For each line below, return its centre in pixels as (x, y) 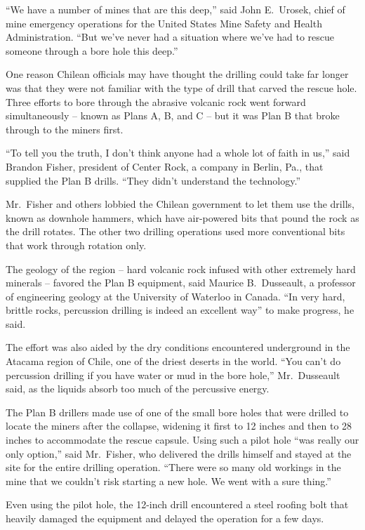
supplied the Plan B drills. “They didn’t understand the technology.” (153, 180)
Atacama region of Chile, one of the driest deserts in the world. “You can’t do (173, 361)
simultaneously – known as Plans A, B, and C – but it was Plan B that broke (173, 115)
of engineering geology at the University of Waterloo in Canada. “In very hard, (175, 296)
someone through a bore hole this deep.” (92, 50)
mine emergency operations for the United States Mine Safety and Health (164, 23)
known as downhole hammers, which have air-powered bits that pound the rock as (182, 217)
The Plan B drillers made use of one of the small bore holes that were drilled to (177, 412)
